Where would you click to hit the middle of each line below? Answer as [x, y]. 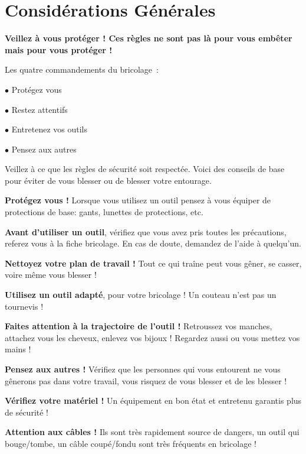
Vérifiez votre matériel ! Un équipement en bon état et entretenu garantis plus [153, 401]
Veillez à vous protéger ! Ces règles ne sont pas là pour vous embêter [149, 38]
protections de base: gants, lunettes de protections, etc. [104, 212]
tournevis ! [24, 306]
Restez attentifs [40, 109]
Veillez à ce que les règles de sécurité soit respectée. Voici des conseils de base [145, 169]
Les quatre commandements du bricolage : [82, 69]
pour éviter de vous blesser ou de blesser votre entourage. [108, 180]
